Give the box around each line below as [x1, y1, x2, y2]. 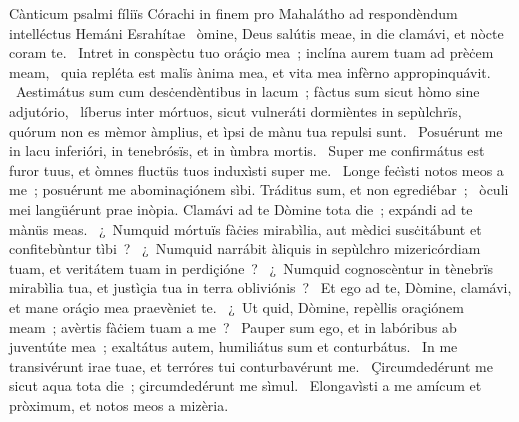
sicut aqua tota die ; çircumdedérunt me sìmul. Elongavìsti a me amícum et [9, 375, 482, 396]
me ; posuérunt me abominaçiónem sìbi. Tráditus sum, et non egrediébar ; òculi [9, 179, 509, 200]
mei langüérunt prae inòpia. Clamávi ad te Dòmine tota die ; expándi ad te [9, 198, 473, 219]
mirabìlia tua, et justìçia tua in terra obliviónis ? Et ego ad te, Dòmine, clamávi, [9, 277, 512, 298]
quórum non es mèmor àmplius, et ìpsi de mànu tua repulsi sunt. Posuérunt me [9, 120, 503, 141]
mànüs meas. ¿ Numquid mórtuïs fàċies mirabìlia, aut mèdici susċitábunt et [9, 218, 482, 239]
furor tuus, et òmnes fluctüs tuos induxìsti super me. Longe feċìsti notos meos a [9, 159, 504, 180]
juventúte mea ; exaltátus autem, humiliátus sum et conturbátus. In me [9, 336, 458, 357]
